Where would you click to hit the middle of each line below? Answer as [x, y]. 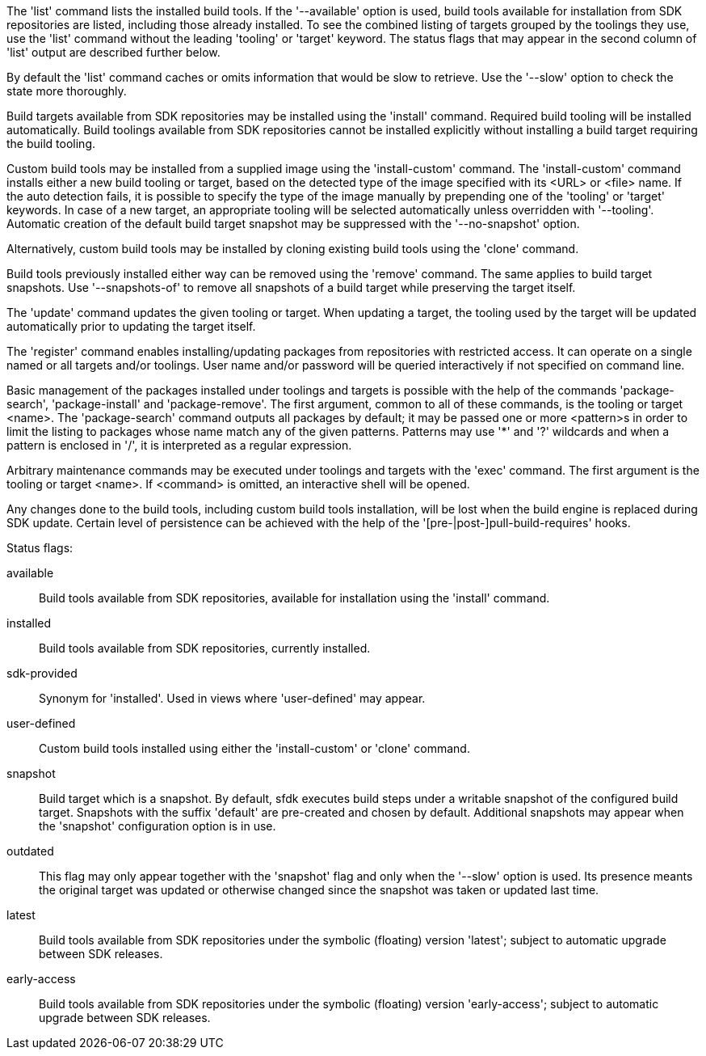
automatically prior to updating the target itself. [131, 326]
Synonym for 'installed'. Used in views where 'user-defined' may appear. [232, 698]
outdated [30, 851]
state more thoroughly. [67, 91]
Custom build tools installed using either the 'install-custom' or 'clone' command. [254, 748]
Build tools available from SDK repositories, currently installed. [205, 648]
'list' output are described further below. [113, 52]
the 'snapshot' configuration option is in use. [158, 826]
